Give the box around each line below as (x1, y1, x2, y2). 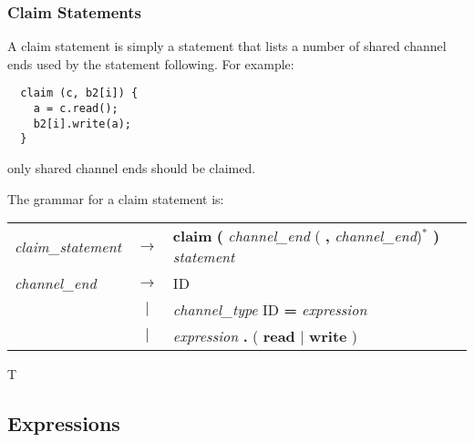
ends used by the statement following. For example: (7, 54, 294, 73)
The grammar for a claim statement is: (7, 189, 224, 208)
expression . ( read (172, 325, 295, 347)
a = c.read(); (33, 102, 118, 116)
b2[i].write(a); (33, 117, 132, 130)
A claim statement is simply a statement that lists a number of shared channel (7, 36, 447, 56)
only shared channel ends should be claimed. (7, 159, 256, 178)
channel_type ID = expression (172, 299, 367, 321)
